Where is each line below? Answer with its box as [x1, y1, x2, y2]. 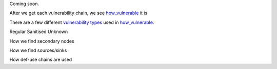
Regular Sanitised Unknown [9, 28, 68, 35]
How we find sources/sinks [9, 47, 67, 53]
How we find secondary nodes [9, 38, 74, 44]
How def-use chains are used [9, 56, 72, 63]
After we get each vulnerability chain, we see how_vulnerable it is [9, 10, 148, 16]
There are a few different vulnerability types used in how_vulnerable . [9, 19, 154, 25]
